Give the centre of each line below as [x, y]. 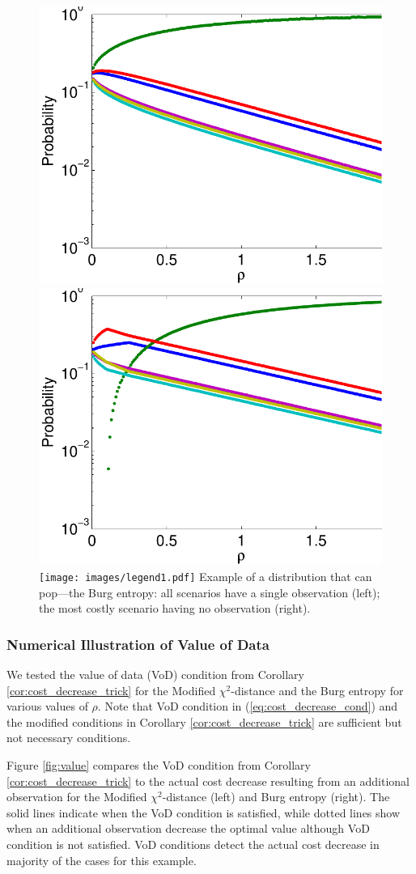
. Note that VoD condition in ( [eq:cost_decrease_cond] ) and [248, 706]
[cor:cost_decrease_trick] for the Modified [111, 690]
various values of [47, 706]
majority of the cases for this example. [102, 860]
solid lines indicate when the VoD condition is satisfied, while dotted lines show [204, 812]
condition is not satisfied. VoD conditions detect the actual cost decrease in [193, 844]
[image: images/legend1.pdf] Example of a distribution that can [206, 576]
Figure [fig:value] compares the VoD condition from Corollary [159, 765]
